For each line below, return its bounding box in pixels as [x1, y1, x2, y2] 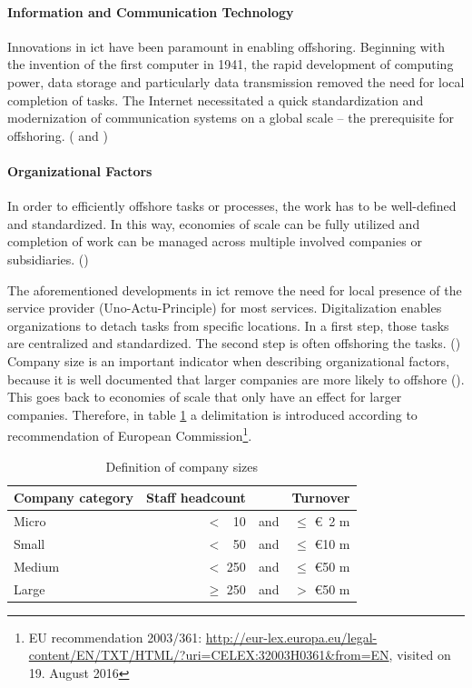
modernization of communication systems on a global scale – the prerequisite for [7, 108, 455, 127]
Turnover [291, 488, 350, 507]
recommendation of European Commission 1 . [7, 424, 252, 444]
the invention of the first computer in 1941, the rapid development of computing [7, 55, 454, 74]
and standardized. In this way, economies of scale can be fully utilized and [7, 214, 420, 233]
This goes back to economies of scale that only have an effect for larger [7, 387, 402, 406]
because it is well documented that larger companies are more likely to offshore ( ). [7, 369, 465, 388]
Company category [14, 488, 134, 507]
